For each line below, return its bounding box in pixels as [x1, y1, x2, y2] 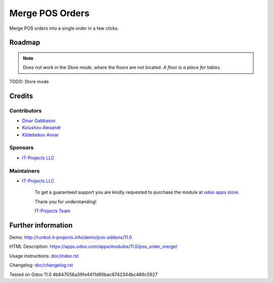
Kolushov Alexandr [22, 125, 62, 131]
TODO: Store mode [9, 78, 49, 84]
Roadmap [9, 38, 40, 47]
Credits [9, 91, 33, 100]
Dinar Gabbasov [22, 118, 56, 124]
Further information [9, 221, 73, 230]
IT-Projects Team [34, 208, 71, 214]
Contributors [9, 107, 42, 114]
